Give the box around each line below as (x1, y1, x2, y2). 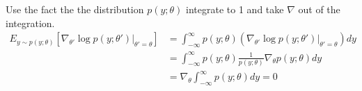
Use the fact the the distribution (6, 2, 144, 16)
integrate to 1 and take (186, 2, 284, 16)
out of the (298, 2, 340, 16)
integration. (6, 15, 55, 30)
